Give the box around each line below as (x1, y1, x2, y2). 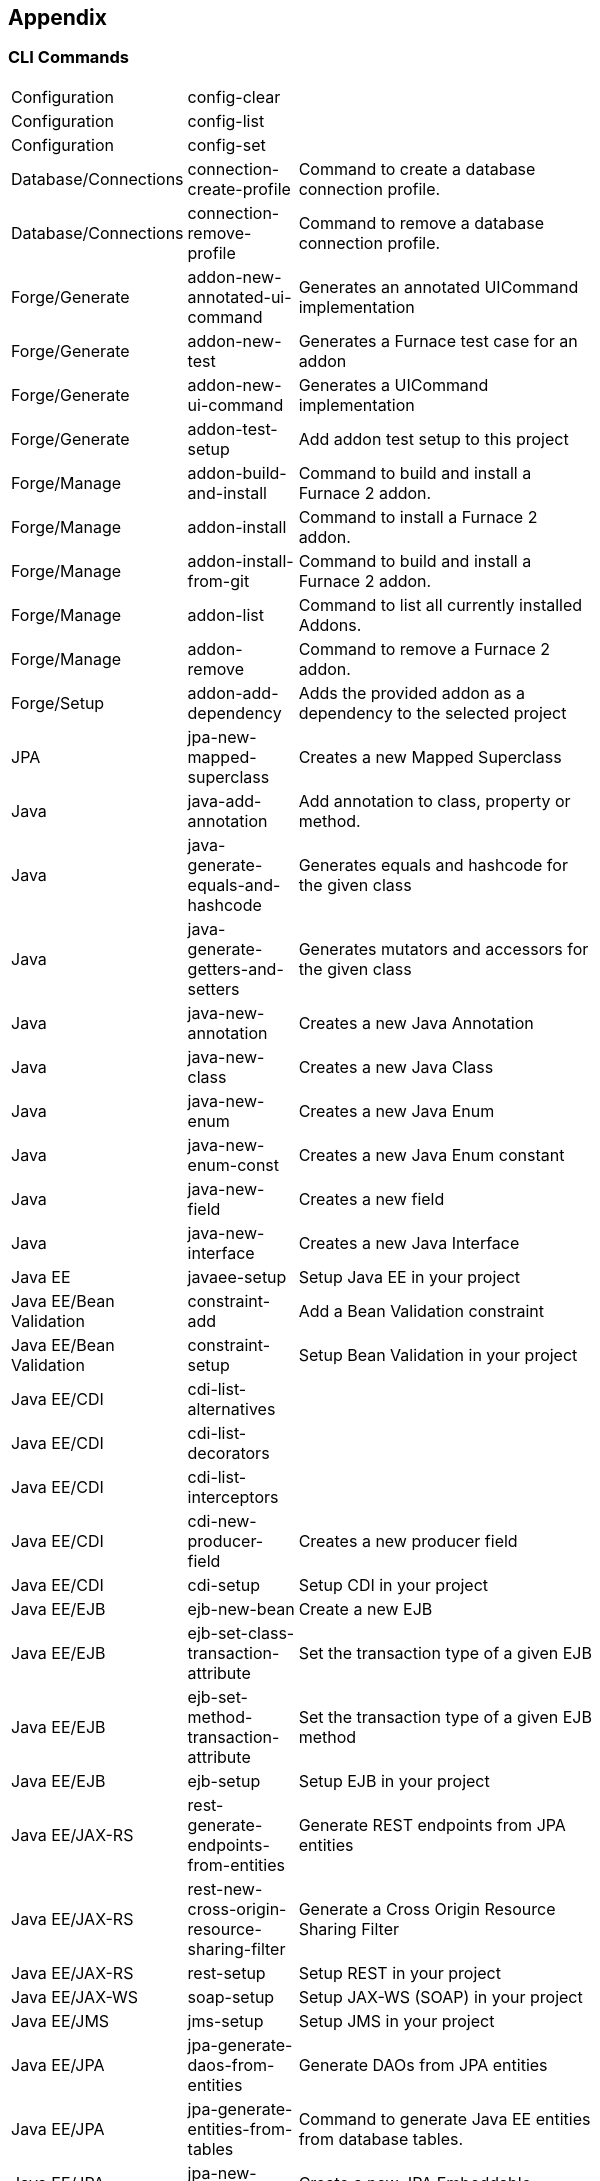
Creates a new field (298, 1188, 445, 1209)
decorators (187, 1442, 270, 1463)
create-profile (187, 178, 291, 199)
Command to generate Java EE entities (298, 2108, 591, 2129)
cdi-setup (187, 1574, 260, 1595)
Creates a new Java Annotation (298, 1012, 534, 1033)
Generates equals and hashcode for (298, 854, 568, 875)
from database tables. (298, 2128, 464, 2149)
